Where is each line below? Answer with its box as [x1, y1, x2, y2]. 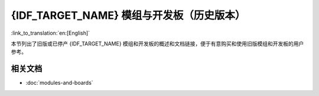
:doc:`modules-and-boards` [25, 80, 94, 87]
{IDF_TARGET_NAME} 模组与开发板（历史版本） [11, 9, 246, 22]
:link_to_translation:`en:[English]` [11, 29, 90, 37]
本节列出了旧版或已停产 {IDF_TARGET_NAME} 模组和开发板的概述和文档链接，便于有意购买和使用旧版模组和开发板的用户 [11, 40, 304, 47]
